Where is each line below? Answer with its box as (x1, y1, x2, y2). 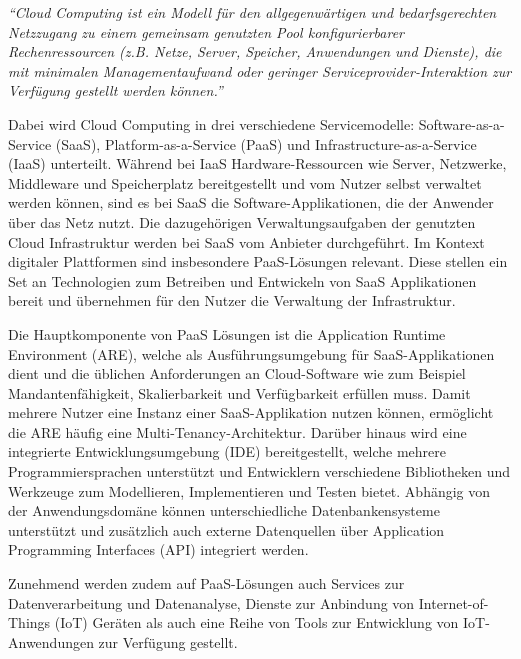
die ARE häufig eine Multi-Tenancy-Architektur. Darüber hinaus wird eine (8, 421, 467, 442)
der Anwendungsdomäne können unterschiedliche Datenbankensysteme (8, 500, 440, 521)
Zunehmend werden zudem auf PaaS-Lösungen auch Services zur (8, 573, 405, 594)
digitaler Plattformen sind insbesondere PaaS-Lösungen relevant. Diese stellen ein (8, 251, 508, 272)
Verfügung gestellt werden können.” (8, 80, 223, 101)
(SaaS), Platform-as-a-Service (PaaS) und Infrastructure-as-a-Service (55, 133, 477, 154)
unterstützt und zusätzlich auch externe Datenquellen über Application (8, 519, 445, 540)
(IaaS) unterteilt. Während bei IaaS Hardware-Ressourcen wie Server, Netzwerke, (8, 153, 507, 174)
